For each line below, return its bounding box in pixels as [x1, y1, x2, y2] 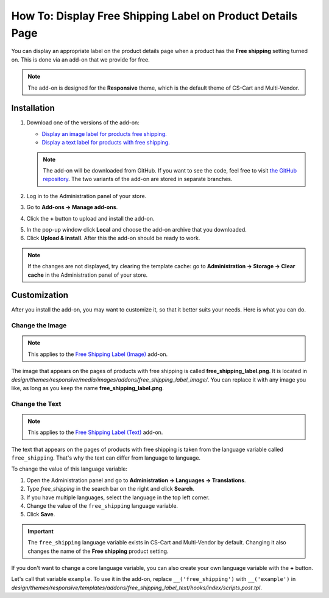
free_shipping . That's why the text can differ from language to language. [11, 454, 201, 461]
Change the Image [11, 321, 67, 330]
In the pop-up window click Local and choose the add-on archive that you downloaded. [26, 226, 247, 233]
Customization [11, 290, 69, 301]
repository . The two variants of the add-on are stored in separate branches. [43, 176, 233, 183]
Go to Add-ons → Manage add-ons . [26, 204, 118, 211]
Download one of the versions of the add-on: [26, 119, 140, 126]
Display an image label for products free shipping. [41, 130, 167, 137]
